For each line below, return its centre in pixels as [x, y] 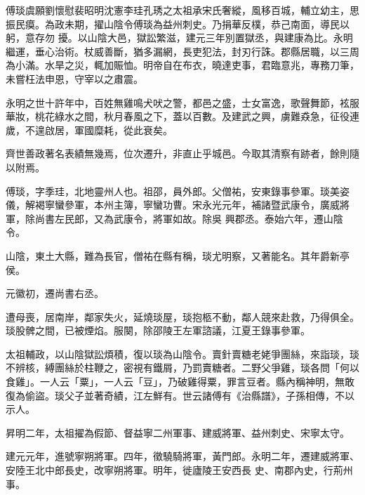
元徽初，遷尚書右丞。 [55, 293]
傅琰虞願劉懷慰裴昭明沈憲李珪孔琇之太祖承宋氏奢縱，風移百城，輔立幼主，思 [182, 10]
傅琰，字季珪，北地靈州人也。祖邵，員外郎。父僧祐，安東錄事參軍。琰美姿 [178, 191]
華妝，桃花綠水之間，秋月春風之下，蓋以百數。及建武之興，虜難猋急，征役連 [182, 116]
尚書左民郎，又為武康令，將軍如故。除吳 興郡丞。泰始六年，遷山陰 [189, 218]
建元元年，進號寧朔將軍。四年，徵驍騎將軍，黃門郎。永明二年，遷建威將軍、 [182, 456]
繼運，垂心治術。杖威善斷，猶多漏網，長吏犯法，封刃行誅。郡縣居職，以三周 [182, 51]
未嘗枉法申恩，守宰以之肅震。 [74, 78]
